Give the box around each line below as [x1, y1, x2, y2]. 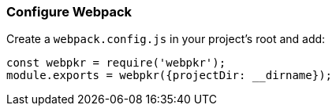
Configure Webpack [6, 4, 133, 20]
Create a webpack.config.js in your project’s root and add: [6, 32, 326, 46]
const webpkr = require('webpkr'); [6, 56, 226, 70]
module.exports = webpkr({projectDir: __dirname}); [6, 69, 333, 82]
